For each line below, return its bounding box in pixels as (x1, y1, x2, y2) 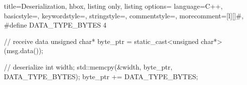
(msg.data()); (4, 45, 43, 56)
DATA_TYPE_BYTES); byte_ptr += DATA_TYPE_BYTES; (4, 71, 198, 81)
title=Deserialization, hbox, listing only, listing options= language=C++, (4, 1, 223, 11)
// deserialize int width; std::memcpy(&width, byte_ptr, (4, 61, 173, 71)
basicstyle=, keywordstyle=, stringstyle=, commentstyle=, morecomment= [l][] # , (4, 10, 244, 20)
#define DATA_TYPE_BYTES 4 (4, 20, 107, 30)
